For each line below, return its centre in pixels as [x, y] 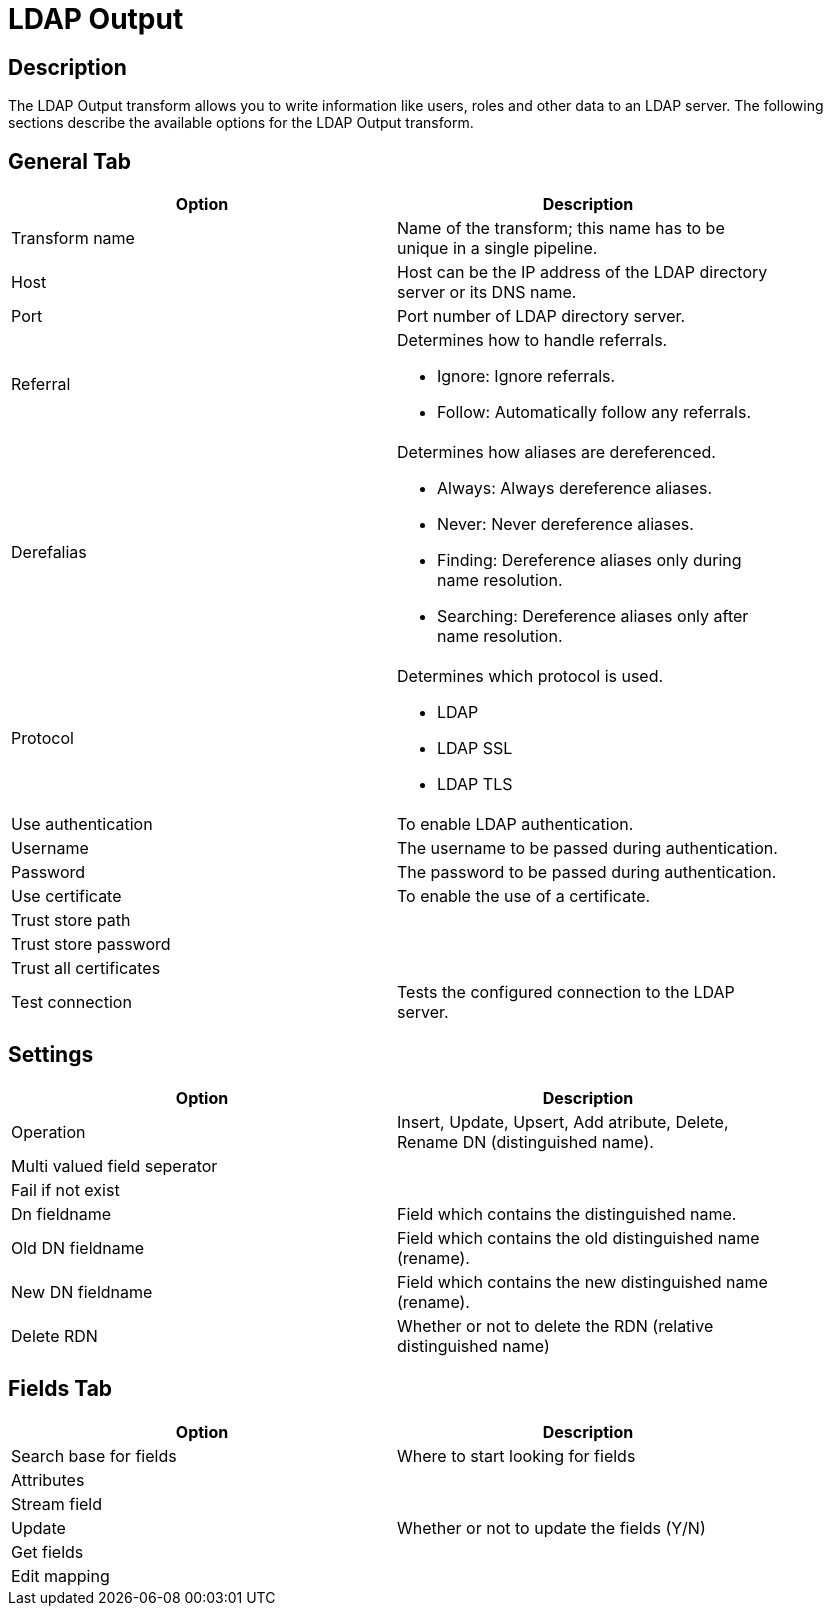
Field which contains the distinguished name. [567, 1213]
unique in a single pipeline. [497, 248]
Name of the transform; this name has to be [561, 228]
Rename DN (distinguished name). [525, 1141]
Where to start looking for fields [516, 1455]
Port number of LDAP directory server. [541, 316]
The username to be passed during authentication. [587, 848]
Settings [51, 1055]
